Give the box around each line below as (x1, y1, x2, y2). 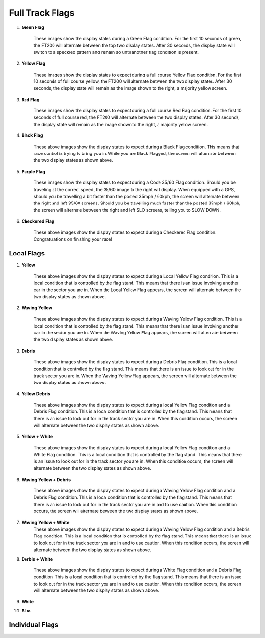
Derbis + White (21, 556, 53, 561)
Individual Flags (9, 620, 59, 629)
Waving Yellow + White (21, 519, 70, 525)
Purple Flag (21, 168, 45, 174)
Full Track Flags (9, 7, 75, 18)
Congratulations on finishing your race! (33, 236, 113, 242)
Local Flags (9, 249, 45, 257)
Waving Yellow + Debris (21, 476, 71, 483)
